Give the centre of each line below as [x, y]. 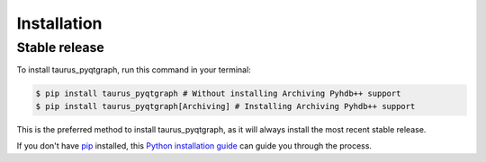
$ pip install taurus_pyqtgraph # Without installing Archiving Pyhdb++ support [218, 94]
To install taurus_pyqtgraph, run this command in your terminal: [134, 70]
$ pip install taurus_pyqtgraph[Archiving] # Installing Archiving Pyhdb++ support [225, 106]
